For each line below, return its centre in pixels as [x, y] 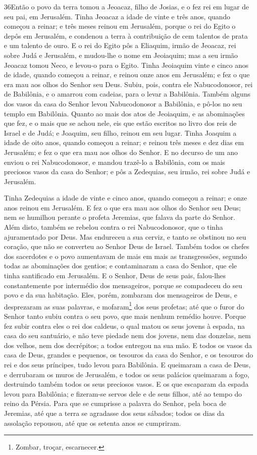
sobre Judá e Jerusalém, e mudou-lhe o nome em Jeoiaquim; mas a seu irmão [121, 55]
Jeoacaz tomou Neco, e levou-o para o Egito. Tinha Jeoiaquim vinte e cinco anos [126, 65]
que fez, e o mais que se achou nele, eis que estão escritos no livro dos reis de [120, 123]
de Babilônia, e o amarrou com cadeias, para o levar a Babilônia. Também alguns [127, 94]
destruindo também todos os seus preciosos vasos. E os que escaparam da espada [126, 384]
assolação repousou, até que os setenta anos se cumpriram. [92, 423]
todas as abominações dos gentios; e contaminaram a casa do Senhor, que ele [121, 266]
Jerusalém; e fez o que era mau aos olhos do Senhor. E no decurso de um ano [121, 152]
